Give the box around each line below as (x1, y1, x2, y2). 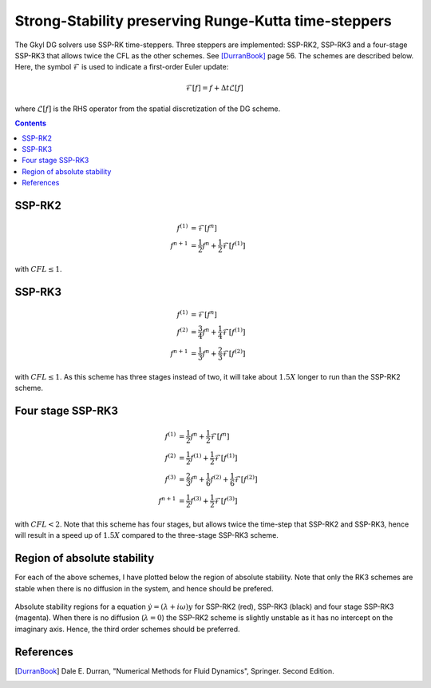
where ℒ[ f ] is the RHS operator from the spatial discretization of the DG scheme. (14, 104, 281, 113)
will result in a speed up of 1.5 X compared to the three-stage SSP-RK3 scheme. (14, 531, 279, 540)
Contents (14, 118, 47, 128)
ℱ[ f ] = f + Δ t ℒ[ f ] (185, 83, 243, 92)
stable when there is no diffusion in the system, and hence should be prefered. (14, 583, 274, 593)
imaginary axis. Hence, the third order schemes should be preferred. (14, 624, 240, 634)
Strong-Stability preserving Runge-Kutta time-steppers (14, 12, 392, 30)
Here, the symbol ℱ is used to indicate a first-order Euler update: (14, 62, 229, 72)
